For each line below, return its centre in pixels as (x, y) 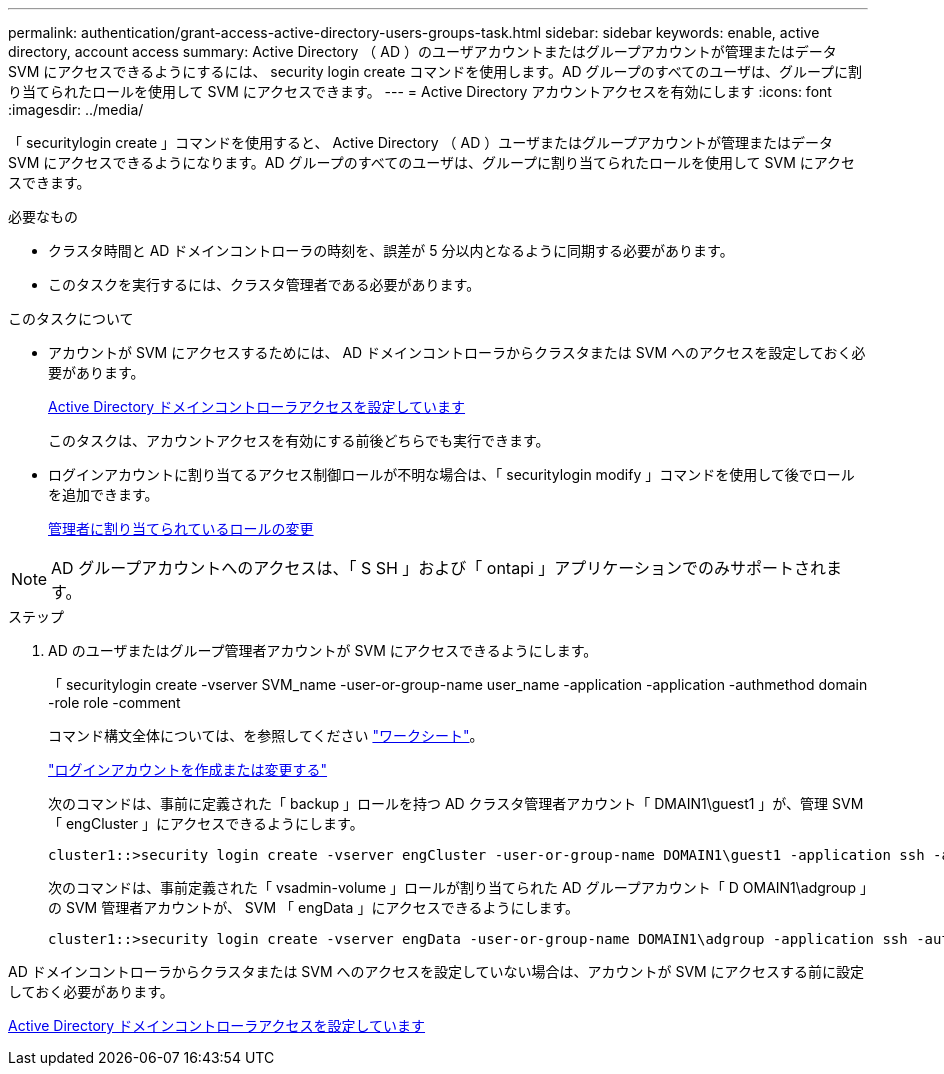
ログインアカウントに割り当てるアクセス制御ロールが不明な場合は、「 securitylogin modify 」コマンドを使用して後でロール (451, 474)
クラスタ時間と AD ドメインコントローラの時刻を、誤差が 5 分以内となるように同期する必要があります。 (391, 250)
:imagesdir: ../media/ (76, 109)
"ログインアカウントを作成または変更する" (188, 769)
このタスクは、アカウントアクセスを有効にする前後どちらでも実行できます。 (299, 440)
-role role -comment (114, 702)
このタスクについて (71, 318)
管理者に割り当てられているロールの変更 (181, 528)
